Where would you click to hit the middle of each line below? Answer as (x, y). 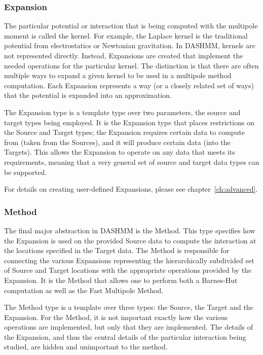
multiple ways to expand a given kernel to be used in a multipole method (118, 75)
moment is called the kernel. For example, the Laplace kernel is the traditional (126, 35)
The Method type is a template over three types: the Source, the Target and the (129, 307)
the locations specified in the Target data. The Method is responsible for (117, 250)
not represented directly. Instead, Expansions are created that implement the (124, 55)
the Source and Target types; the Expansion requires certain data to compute (125, 132)
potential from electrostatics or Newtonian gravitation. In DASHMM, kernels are (130, 45)
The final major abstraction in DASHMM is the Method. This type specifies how (130, 230)
